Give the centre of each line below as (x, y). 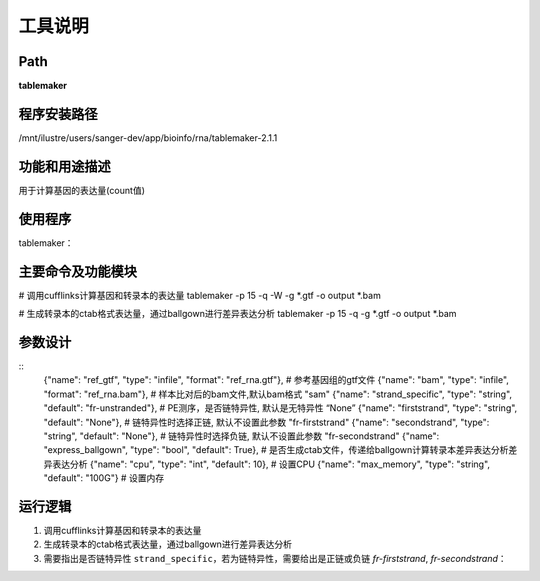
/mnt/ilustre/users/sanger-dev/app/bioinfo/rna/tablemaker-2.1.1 (148, 137)
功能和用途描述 (64, 166)
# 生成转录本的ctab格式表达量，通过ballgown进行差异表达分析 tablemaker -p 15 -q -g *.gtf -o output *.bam (237, 314)
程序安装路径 (58, 113)
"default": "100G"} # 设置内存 (104, 478)
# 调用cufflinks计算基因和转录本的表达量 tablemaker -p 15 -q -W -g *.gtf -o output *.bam (200, 295)
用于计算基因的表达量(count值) (81, 190)
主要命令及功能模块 (77, 271)
